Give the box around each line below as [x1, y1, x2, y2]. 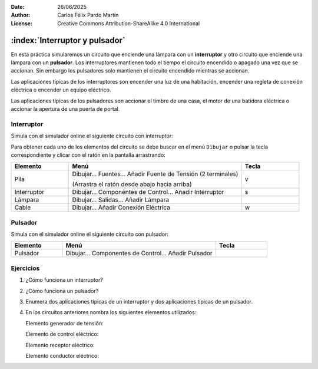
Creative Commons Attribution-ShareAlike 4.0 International [57, 19, 200, 27]
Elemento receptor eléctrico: [25, 341, 95, 348]
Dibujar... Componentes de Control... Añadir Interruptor [72, 188, 224, 196]
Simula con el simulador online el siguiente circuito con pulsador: [11, 230, 169, 238]
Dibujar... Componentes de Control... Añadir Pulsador [65, 249, 213, 258]
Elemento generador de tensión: [25, 319, 104, 327]
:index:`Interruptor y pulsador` [11, 35, 126, 45]
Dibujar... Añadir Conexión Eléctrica [72, 203, 171, 212]
